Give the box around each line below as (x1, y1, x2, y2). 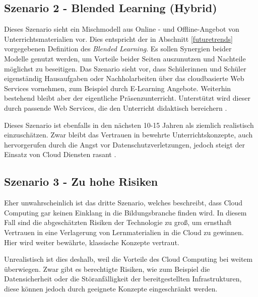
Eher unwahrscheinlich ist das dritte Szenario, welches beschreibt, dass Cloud (4, 197, 243, 208)
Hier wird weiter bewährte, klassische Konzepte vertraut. (4, 237, 179, 247)
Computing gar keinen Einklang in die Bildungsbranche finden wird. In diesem (4, 207, 247, 217)
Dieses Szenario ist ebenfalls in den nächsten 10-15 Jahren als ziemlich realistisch (4, 119, 254, 130)
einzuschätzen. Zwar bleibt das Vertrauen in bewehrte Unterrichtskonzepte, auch (4, 129, 253, 140)
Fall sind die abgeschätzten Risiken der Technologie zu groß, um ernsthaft (4, 217, 232, 228)
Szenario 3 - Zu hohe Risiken (4, 174, 158, 189)
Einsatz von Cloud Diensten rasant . (4, 149, 116, 160)
